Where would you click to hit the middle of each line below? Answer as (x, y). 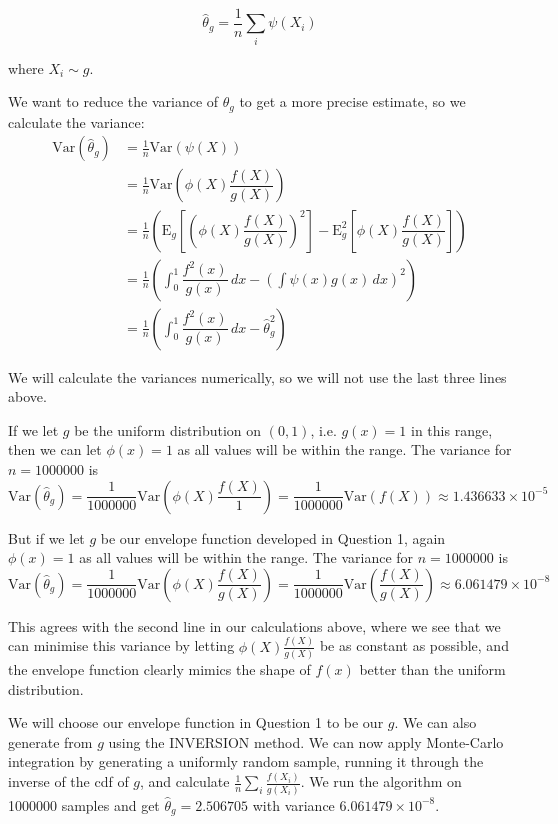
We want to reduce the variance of (113, 101)
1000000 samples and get (84, 804)
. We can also (435, 722)
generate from (50, 741)
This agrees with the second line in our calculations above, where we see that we (254, 625)
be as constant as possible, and (414, 645)
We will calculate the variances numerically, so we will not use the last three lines (257, 376)
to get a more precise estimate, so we (352, 101)
